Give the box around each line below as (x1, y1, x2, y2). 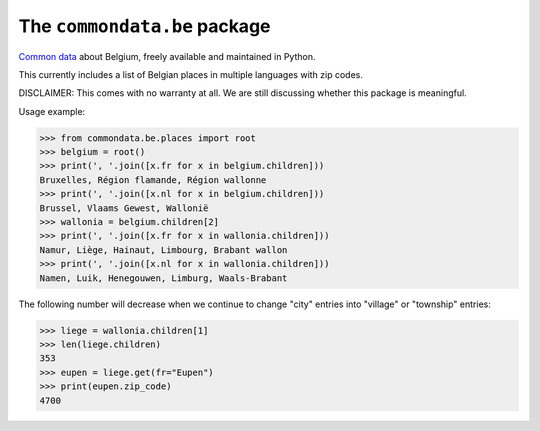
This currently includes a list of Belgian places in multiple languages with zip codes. (18, 68, 364, 80)
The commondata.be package (18, 15, 271, 37)
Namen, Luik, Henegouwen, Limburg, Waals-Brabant (39, 272, 288, 284)
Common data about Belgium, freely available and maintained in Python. (18, 50, 316, 62)
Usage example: (18, 105, 86, 117)
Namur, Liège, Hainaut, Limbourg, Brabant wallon (39, 244, 288, 255)
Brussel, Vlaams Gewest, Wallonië (39, 202, 209, 214)
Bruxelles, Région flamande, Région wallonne (39, 174, 267, 185)
